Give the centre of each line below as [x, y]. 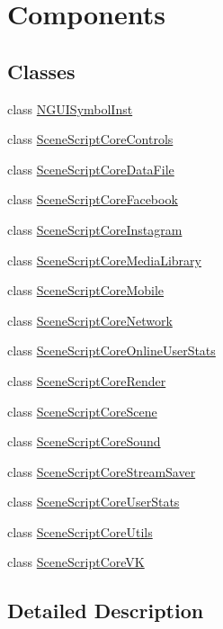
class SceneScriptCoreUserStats [94, 502]
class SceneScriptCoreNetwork [90, 320]
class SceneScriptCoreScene [82, 411]
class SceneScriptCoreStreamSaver [102, 471]
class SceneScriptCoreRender [87, 380]
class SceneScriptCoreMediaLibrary [104, 260]
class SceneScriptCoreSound [84, 441]
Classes [41, 71]
